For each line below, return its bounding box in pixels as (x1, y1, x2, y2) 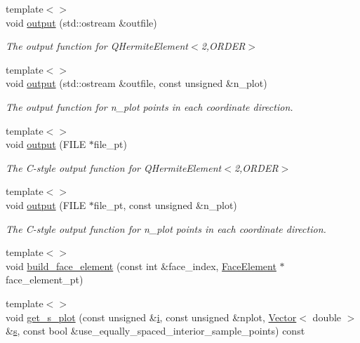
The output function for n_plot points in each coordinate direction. (6, 99, 293, 114)
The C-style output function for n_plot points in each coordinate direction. (6, 221, 326, 236)
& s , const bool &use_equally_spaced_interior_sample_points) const (6, 323, 305, 338)
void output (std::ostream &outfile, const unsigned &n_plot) (6, 76, 267, 90)
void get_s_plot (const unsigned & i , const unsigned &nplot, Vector (6, 309, 297, 324)
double (312, 309, 342, 324)
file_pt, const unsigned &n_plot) (93, 197, 237, 212)
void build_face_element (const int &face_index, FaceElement (6, 258, 276, 273)
